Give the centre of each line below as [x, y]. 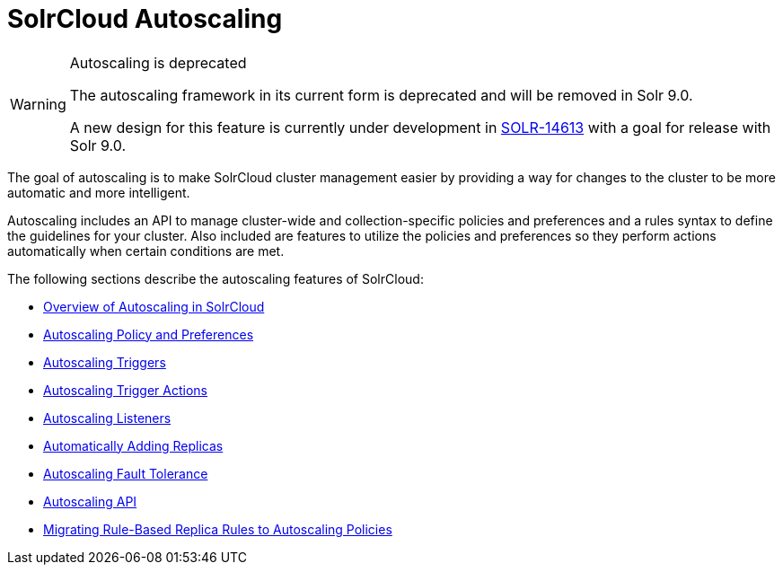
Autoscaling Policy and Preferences [149, 334]
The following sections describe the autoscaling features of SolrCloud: [216, 278]
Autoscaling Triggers [105, 362]
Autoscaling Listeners [107, 418]
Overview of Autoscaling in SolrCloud [154, 306]
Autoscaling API [90, 501]
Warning [38, 104]
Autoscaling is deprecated [158, 62]
